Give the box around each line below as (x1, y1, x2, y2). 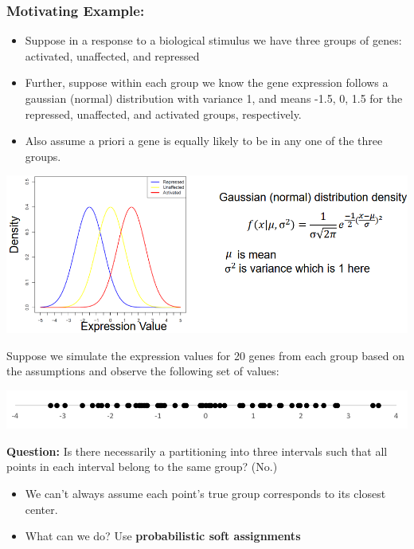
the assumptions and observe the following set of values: (6, 363, 279, 379)
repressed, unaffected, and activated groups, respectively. (25, 105, 302, 122)
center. (25, 500, 58, 517)
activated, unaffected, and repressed (25, 47, 200, 64)
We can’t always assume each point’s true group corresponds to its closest (25, 484, 386, 501)
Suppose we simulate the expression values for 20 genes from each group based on (6, 347, 404, 363)
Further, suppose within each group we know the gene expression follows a (25, 74, 389, 91)
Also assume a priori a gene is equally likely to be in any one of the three (25, 132, 383, 149)
